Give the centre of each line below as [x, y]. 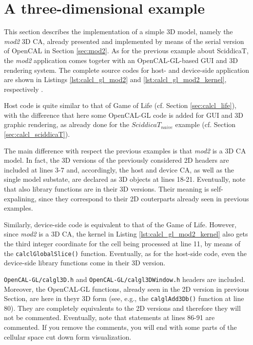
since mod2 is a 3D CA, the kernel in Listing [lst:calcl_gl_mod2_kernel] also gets [126, 234]
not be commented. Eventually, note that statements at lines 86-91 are [109, 317]
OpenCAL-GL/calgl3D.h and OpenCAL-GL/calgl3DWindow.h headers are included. [125, 279]
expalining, [20, 198]
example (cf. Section [205, 124]
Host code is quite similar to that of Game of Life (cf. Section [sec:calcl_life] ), [120, 105]
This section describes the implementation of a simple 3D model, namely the [118, 32]
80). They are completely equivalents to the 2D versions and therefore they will [122, 308]
